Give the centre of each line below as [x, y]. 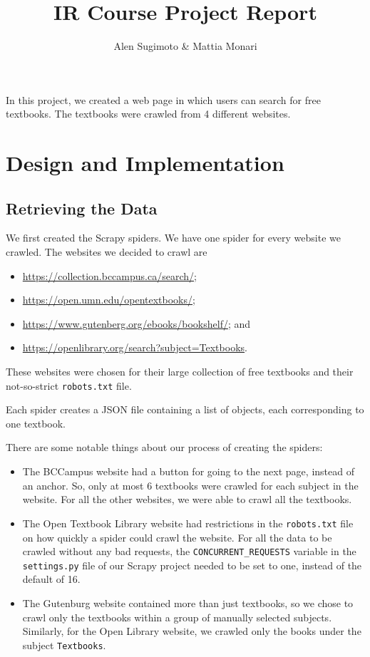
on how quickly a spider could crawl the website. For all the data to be [177, 537]
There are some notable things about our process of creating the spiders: [164, 447]
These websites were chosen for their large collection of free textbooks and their [180, 372]
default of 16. [51, 579]
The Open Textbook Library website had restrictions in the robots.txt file [188, 523]
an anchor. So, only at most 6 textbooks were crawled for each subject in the [190, 485]
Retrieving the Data [82, 208]
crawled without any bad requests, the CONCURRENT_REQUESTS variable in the [189, 551]
